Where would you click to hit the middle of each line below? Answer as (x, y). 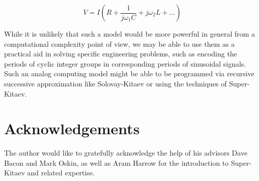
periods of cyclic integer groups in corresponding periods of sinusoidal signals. (125, 63)
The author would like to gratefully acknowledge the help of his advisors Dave (126, 153)
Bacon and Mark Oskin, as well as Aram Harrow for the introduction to (117, 162)
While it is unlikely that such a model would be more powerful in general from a (130, 34)
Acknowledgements (72, 128)
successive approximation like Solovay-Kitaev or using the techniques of (116, 83)
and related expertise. (61, 173)
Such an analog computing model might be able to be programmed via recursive (129, 73)
